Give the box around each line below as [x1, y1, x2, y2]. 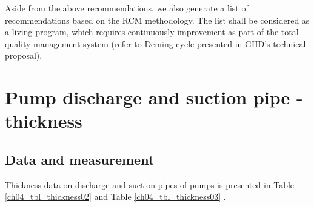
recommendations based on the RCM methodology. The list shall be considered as [5, 13, 310, 26]
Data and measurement [5, 149, 155, 168]
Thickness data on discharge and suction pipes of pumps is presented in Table [5, 178, 295, 191]
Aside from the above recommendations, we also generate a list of [5, 2, 249, 14]
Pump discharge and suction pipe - [5, 85, 303, 110]
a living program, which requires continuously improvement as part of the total [5, 25, 299, 38]
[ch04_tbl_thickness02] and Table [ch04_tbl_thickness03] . [5, 190, 226, 203]
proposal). [5, 49, 42, 62]
